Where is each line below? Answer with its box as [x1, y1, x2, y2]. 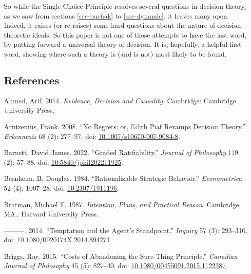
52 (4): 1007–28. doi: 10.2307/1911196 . [4, 182, 119, 193]
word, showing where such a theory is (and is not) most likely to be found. [4, 48, 227, 59]
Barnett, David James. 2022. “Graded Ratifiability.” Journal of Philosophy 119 [4, 147, 238, 157]
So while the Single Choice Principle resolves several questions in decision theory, [4, 1, 246, 11]
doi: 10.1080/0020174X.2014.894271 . [4, 235, 112, 245]
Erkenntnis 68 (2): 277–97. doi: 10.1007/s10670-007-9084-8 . [4, 131, 180, 141]
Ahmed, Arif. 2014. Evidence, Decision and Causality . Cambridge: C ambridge [4, 95, 236, 105]
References [4, 72, 59, 87]
